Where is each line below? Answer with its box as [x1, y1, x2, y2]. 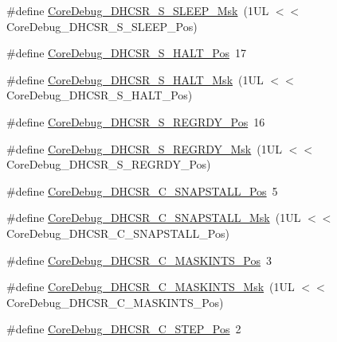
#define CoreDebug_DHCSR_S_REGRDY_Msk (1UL [6, 140, 282, 157]
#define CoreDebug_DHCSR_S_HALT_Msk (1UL [6, 71, 264, 87]
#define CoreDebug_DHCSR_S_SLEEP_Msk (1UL [6, 2, 269, 18]
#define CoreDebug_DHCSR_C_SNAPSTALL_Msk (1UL [6, 209, 301, 226]
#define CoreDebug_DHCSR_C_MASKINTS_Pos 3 [6, 251, 272, 268]
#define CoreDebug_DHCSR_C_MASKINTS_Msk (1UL [6, 278, 295, 295]
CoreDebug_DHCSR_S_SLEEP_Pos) [6, 17, 198, 34]
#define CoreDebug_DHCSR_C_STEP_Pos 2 [6, 321, 241, 337]
